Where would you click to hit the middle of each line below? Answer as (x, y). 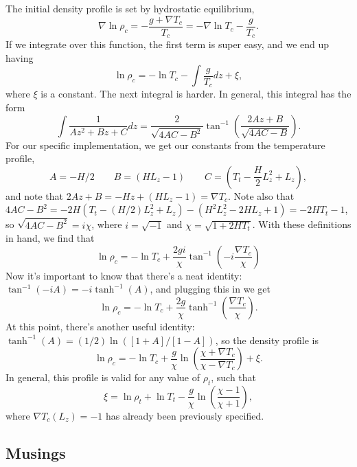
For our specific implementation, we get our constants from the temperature (165, 145)
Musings (36, 452)
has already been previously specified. (185, 415)
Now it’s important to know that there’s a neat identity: (124, 275)
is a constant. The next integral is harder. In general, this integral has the (196, 94)
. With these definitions (302, 224)
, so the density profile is (267, 340)
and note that (35, 195)
